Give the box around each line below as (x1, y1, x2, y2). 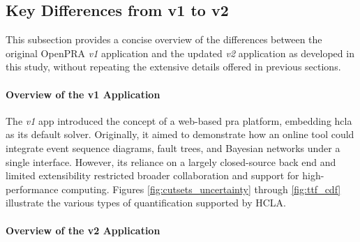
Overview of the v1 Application (6, 86, 160, 101)
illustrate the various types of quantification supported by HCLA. (6, 195, 286, 210)
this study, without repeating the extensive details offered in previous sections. (6, 59, 341, 74)
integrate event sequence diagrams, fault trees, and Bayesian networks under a (6, 140, 340, 155)
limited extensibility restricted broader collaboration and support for (6, 168, 299, 183)
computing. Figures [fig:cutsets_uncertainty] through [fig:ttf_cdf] (61, 181, 341, 196)
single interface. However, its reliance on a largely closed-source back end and (6, 154, 336, 169)
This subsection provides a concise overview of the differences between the (6, 32, 322, 47)
